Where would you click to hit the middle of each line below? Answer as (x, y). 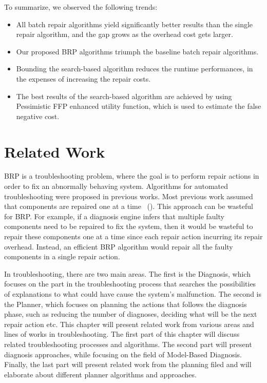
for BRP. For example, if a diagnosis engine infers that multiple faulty (114, 216)
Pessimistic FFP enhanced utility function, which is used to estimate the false (139, 106)
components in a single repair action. (62, 256)
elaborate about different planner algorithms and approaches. (100, 374)
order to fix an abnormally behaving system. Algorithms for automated (116, 186)
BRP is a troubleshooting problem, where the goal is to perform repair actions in (132, 176)
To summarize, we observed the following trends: (81, 7)
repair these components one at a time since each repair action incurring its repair (133, 236)
